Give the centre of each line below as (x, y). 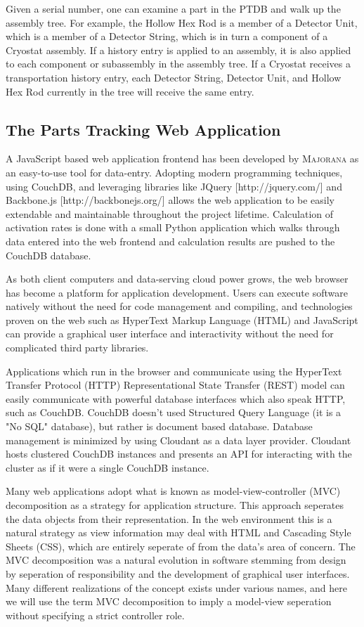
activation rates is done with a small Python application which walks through (173, 227)
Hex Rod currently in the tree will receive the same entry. (130, 91)
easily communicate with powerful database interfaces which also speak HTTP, (176, 398)
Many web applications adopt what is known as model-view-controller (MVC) (173, 491)
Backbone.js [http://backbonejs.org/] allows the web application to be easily (170, 200)
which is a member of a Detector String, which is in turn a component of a (167, 36)
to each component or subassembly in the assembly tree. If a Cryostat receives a (178, 64)
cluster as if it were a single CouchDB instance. (108, 467)
